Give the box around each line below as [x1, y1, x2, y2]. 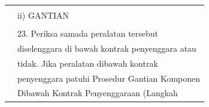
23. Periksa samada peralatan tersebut [17, 27, 159, 40]
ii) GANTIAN [17, 9, 69, 21]
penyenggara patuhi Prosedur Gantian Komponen [17, 72, 201, 84]
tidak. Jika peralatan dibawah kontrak [17, 57, 158, 69]
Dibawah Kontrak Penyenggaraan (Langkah [17, 87, 178, 99]
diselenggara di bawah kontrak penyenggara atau [17, 41, 196, 54]
